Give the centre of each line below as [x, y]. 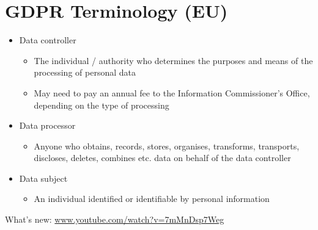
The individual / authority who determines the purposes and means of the [173, 60]
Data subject [43, 178]
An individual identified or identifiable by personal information [152, 199]
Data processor [47, 125]
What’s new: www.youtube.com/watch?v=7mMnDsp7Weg [115, 219]
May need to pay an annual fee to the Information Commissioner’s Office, [172, 92]
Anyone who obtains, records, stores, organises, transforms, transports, [167, 146]
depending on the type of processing [102, 105]
